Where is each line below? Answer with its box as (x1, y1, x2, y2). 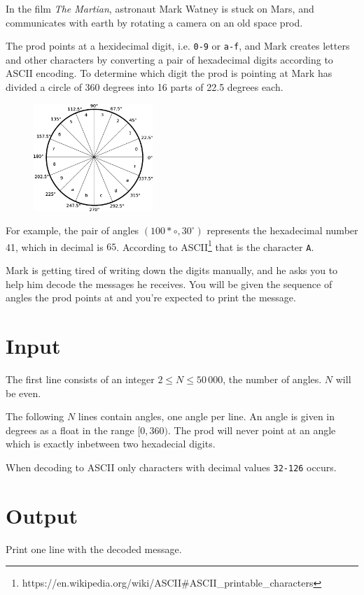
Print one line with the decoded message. (6, 541, 182, 556)
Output (6, 501, 78, 529)
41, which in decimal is (6, 239, 104, 254)
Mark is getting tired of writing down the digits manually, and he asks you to (6, 263, 338, 278)
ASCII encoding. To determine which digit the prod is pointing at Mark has (6, 66, 332, 80)
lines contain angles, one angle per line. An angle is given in (78, 409, 335, 424)
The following (6, 409, 64, 424)
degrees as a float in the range (6, 422, 134, 437)
